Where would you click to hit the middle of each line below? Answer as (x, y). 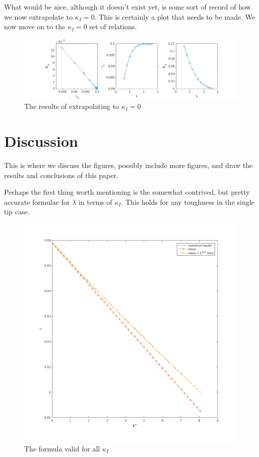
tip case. (17, 212)
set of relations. (113, 26)
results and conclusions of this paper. (61, 175)
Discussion (41, 141)
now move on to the (35, 26)
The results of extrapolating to (72, 106)
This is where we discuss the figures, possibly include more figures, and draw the (128, 165)
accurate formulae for (37, 202)
